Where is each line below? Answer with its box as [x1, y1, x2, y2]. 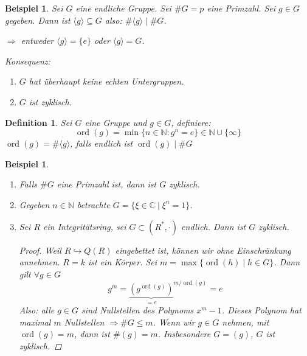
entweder [21, 34, 54, 47]
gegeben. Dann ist [5, 13, 71, 26]
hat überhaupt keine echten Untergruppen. [29, 75, 184, 88]
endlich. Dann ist [181, 220, 246, 232]
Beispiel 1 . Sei [5, 2, 63, 14]
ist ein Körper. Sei [88, 256, 157, 268]
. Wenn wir [153, 315, 195, 328]
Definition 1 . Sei [5, 116, 72, 128]
